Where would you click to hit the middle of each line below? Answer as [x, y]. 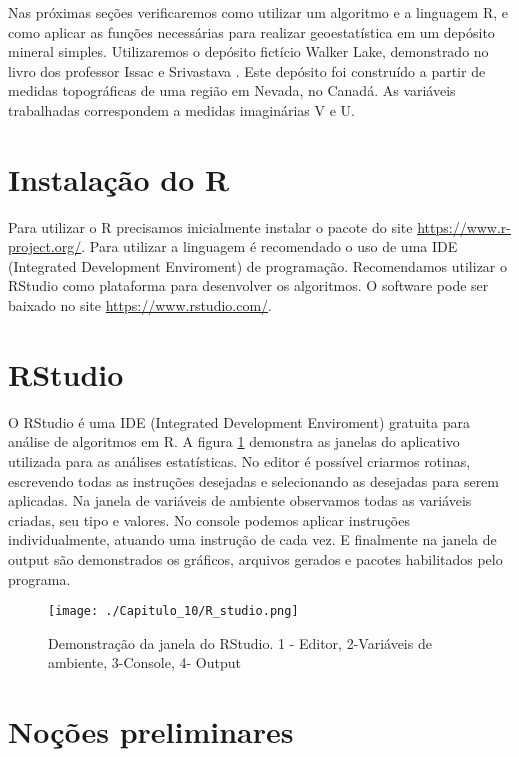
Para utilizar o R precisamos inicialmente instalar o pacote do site [210, 226]
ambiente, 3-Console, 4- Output [144, 662]
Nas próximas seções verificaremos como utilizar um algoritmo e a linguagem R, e [258, 12]
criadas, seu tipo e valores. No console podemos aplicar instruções [209, 519]
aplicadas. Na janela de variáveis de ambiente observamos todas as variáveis [240, 500]
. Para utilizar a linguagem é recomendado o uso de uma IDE [269, 246]
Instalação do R [119, 178]
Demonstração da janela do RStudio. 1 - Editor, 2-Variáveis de [240, 642]
